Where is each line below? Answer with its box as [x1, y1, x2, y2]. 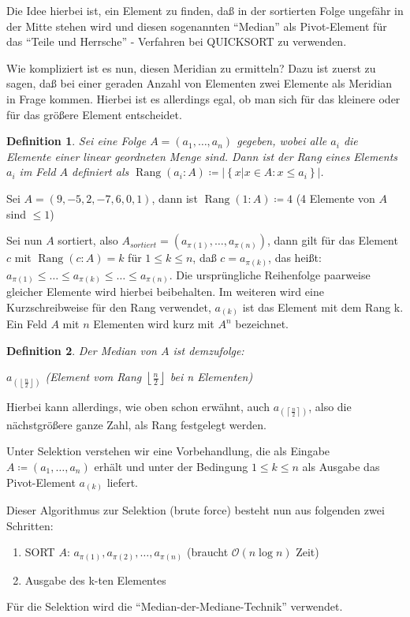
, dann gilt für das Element [266, 232, 398, 249]
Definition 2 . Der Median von [6, 342, 157, 358]
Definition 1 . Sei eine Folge [6, 133, 147, 149]
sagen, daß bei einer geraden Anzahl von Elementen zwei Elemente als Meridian [6, 75, 393, 92]
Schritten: [6, 517, 54, 533]
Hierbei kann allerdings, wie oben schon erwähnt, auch [6, 398, 270, 414]
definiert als [72, 163, 129, 180]
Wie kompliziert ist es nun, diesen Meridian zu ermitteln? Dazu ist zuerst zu [6, 59, 376, 76]
